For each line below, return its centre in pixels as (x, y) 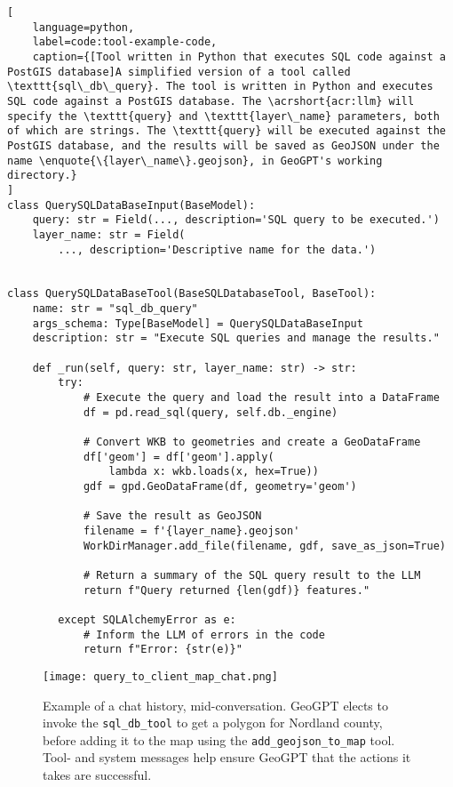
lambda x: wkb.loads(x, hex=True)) (214, 472)
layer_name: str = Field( (109, 234)
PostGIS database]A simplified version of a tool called (179, 72)
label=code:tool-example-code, (125, 42)
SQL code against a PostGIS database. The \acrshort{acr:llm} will (211, 101)
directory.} (42, 176)
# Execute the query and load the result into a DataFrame (261, 398)
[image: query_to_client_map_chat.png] (160, 676)
